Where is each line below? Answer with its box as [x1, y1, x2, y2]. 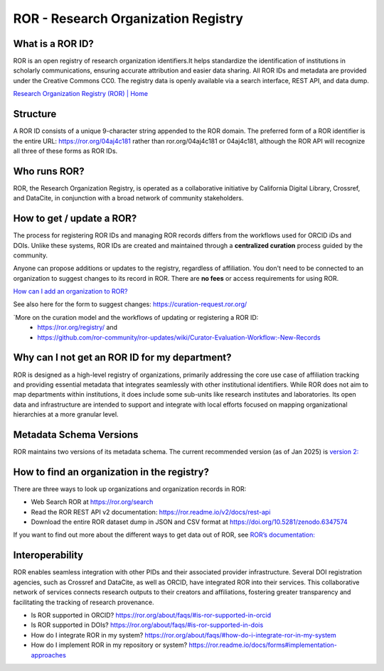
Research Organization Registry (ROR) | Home [13, 90, 149, 98]
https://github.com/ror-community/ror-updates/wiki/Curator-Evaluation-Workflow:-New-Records [37, 333, 321, 341]
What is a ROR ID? [13, 38, 94, 50]
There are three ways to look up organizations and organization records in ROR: [13, 484, 247, 493]
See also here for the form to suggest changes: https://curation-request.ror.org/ [13, 300, 247, 308]
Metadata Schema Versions [13, 429, 139, 441]
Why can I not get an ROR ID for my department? [13, 352, 232, 364]
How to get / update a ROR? [13, 213, 137, 225]
